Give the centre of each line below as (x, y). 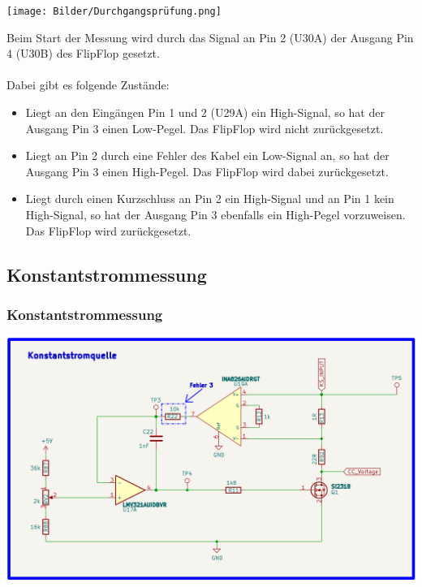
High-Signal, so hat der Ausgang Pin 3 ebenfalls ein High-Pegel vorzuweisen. (215, 214)
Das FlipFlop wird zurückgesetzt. (108, 230)
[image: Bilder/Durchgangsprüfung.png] (114, 11)
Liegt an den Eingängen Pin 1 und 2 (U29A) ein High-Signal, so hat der (205, 112)
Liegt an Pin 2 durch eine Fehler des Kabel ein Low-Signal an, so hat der (207, 155)
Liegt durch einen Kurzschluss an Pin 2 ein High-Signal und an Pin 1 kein (210, 199)
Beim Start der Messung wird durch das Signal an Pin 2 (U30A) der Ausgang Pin (210, 37)
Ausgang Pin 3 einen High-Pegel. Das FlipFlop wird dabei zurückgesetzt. (207, 171)
